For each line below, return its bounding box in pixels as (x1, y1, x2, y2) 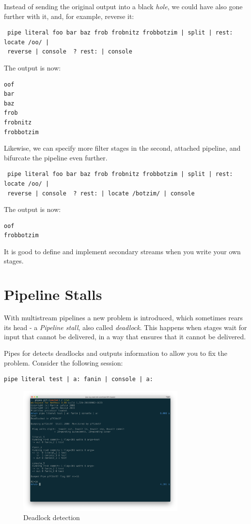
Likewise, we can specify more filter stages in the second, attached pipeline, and (4, 143, 241, 153)
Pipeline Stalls (4, 284, 102, 304)
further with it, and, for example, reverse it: (4, 11, 134, 21)
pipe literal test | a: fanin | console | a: (4, 376, 153, 383)
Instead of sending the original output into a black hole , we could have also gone (4, 1, 243, 11)
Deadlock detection (23, 512, 80, 523)
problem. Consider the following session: (4, 357, 123, 367)
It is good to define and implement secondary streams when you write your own (4, 246, 241, 256)
